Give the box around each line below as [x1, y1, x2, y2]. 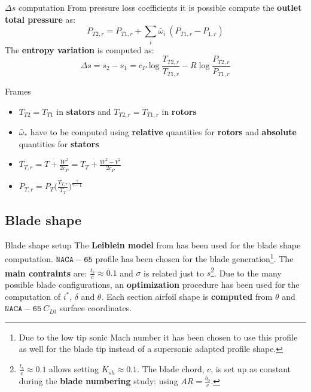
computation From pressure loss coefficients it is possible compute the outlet [18, 1, 302, 13]
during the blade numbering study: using [19, 374, 178, 387]
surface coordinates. [59, 302, 132, 314]
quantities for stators [19, 137, 99, 150]
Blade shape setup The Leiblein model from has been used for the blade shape [5, 238, 301, 251]
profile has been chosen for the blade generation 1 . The [95, 251, 294, 265]
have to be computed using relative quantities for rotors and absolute [30, 126, 297, 138]
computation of [5, 290, 60, 302]
